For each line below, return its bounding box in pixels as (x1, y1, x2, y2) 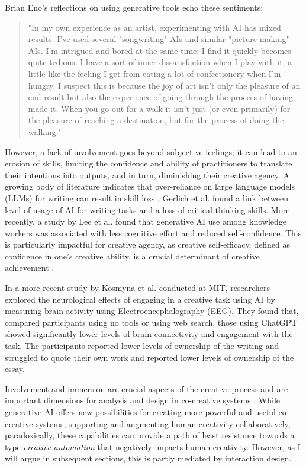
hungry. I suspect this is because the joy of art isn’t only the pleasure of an (28, 79, 301, 91)
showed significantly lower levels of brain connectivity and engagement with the (5, 328, 293, 340)
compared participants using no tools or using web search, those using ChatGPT (5, 316, 298, 328)
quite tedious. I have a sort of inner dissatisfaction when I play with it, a (28, 56, 292, 68)
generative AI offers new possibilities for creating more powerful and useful (5, 406, 276, 418)
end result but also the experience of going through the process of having (28, 91, 294, 103)
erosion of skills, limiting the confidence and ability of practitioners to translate (5, 157, 292, 169)
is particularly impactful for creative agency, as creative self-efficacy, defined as (5, 238, 290, 251)
